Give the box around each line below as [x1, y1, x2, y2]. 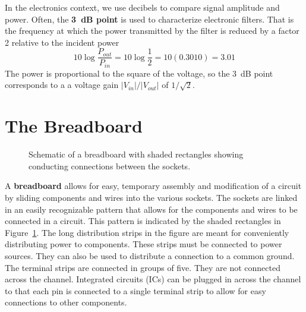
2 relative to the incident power [5, 36, 119, 48]
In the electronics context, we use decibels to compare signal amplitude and [5, 1, 280, 13]
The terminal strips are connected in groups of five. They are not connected [5, 261, 280, 273]
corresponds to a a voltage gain [5, 78, 119, 91]
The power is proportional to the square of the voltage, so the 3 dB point [5, 67, 273, 79]
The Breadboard [5, 114, 143, 138]
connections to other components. [5, 296, 127, 308]
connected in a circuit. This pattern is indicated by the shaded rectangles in [5, 215, 281, 227]
